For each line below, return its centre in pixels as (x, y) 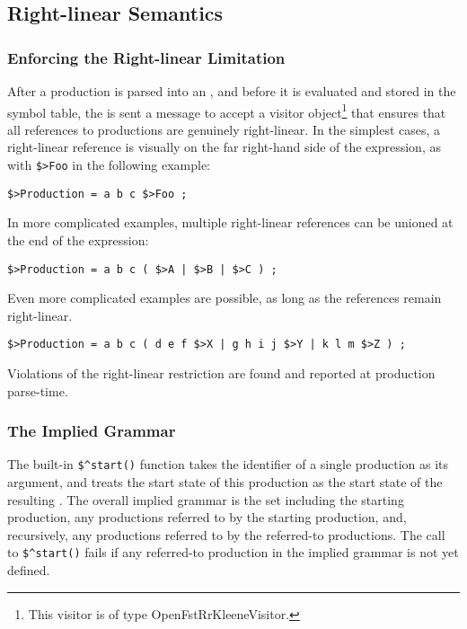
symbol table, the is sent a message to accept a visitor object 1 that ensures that (227, 111)
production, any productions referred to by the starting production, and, (207, 517)
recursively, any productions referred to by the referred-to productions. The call (226, 534)
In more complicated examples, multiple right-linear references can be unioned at (230, 222)
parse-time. (38, 390)
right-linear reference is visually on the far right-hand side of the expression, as (224, 147)
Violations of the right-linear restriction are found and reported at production (221, 373)
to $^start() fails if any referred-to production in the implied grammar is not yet (233, 552)
